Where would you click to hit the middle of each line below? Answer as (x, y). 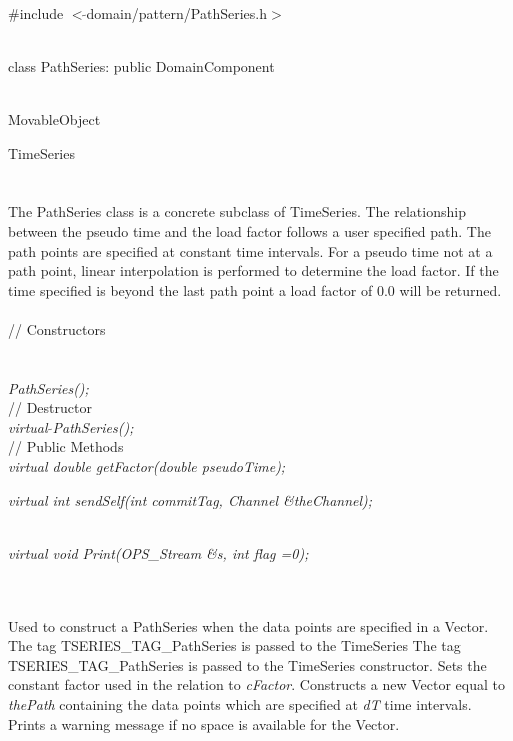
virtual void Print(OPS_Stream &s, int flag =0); (158, 552)
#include (36, 12)
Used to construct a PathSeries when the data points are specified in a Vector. (248, 625)
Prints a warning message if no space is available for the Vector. (204, 723)
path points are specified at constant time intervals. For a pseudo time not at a (250, 250)
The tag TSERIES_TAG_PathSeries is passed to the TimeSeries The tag (234, 645)
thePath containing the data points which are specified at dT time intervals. (240, 704)
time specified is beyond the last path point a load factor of (190, 289)
